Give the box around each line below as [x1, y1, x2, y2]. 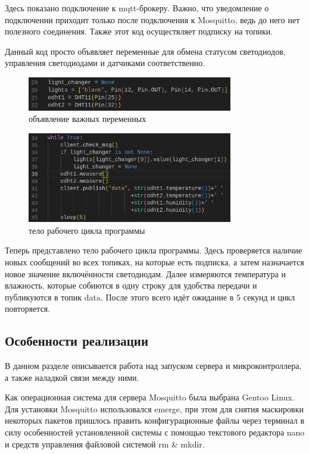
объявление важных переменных [29, 112, 146, 125]
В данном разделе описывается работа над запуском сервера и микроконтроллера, [5, 359, 302, 372]
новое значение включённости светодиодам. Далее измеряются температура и [5, 267, 286, 280]
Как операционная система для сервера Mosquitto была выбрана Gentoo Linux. [5, 391, 295, 403]
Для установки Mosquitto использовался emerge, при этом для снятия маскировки [5, 402, 304, 415]
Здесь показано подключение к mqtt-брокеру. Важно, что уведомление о [5, 2, 269, 14]
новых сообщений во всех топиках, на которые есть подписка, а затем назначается [5, 255, 304, 268]
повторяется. [5, 302, 51, 315]
